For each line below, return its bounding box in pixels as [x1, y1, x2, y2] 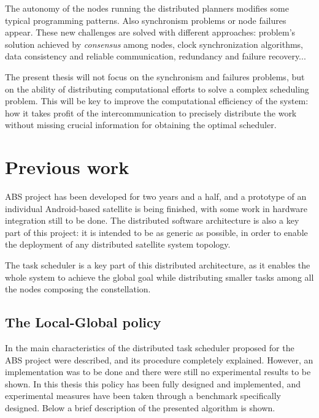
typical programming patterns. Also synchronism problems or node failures [5, 13, 286, 26]
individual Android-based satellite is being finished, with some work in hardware [5, 202, 307, 215]
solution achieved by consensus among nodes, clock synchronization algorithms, [5, 37, 304, 50]
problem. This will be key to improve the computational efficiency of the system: [5, 94, 309, 107]
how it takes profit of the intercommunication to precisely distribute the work [5, 106, 297, 119]
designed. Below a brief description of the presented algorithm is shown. [5, 401, 275, 414]
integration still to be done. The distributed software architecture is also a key [5, 214, 299, 227]
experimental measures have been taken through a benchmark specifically [5, 389, 281, 402]
